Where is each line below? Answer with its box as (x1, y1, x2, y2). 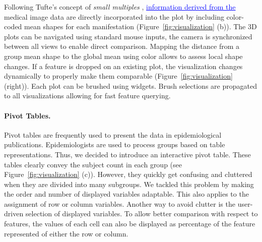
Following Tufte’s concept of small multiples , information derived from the (4, 2, 236, 12)
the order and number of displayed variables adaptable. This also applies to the (4, 189, 249, 199)
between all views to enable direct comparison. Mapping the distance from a (4, 41, 239, 51)
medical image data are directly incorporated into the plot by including (4, 11, 224, 22)
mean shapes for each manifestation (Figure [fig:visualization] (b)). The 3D (24, 21, 257, 32)
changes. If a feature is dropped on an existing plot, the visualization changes (4, 60, 243, 71)
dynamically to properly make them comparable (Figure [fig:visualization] (4, 71, 233, 81)
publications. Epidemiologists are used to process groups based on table (4, 139, 225, 150)
